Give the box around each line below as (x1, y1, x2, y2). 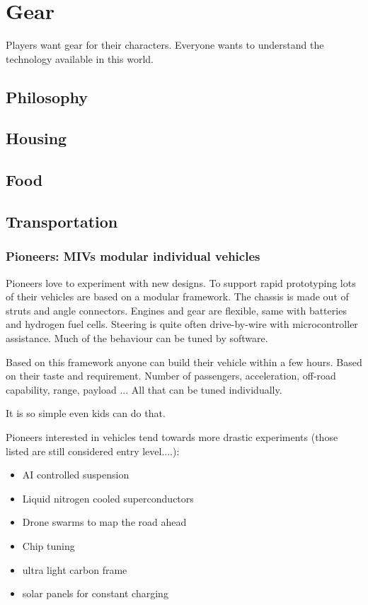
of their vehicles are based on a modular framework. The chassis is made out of (6, 289, 349, 304)
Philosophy (6, 86, 88, 107)
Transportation (6, 211, 118, 233)
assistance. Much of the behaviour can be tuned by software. (6, 331, 268, 346)
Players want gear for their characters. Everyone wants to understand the (6, 37, 324, 52)
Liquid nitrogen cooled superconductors (22, 491, 194, 505)
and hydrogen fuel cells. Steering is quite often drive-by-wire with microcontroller (6, 317, 358, 331)
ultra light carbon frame (22, 562, 127, 577)
